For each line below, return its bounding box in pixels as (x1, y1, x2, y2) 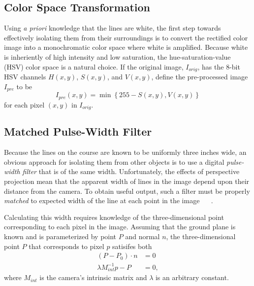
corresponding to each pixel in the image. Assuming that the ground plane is (4, 221, 236, 232)
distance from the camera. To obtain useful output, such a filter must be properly (4, 185, 250, 196)
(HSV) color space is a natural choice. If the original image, (4, 61, 184, 71)
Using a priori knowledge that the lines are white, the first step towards (4, 23, 221, 33)
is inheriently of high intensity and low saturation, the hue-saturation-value (4, 51, 231, 62)
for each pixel (4, 99, 45, 109)
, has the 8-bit (197, 61, 240, 71)
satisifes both (112, 241, 152, 251)
